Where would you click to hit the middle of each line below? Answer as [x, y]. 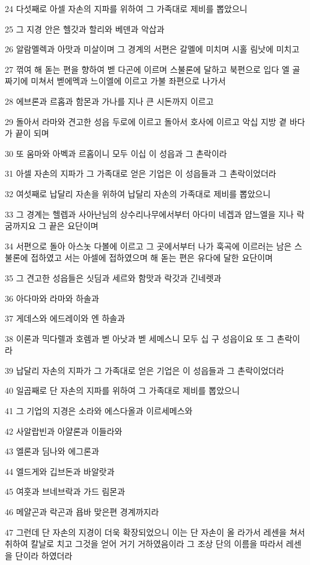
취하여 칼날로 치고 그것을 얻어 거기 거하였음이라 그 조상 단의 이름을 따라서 [144, 544]
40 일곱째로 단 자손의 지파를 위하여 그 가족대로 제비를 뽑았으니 [122, 390]
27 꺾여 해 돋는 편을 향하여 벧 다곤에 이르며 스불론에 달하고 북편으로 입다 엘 [147, 69]
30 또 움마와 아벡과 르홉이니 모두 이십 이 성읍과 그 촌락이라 [116, 153]
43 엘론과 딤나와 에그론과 [52, 451]
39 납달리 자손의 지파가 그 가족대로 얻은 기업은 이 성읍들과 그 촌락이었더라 [144, 370]
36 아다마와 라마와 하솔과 [52, 298]
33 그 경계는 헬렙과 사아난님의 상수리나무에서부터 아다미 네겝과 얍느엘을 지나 [149, 214]
